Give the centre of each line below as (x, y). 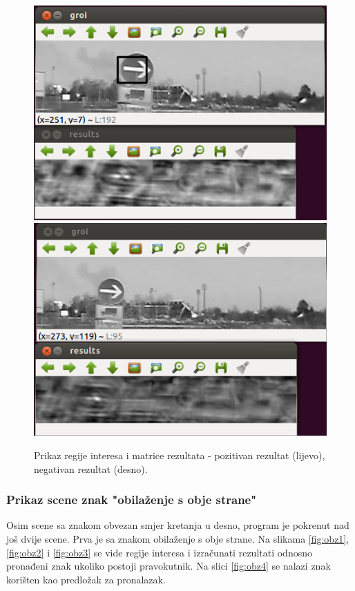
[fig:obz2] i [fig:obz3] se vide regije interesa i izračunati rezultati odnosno (159, 552)
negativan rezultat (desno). (91, 468)
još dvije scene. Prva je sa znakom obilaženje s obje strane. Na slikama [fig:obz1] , (178, 538)
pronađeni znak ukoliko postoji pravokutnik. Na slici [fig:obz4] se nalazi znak (169, 566)
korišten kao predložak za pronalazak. (86, 579)
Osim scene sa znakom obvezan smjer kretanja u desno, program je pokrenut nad (178, 525)
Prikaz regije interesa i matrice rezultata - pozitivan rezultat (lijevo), (180, 455)
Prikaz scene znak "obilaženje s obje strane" (132, 500)
